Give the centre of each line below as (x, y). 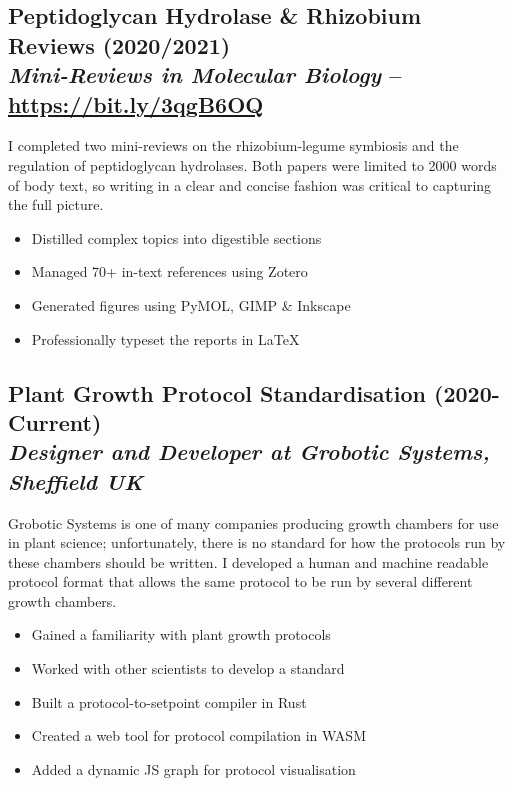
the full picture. (56, 204)
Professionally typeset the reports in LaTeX (165, 338)
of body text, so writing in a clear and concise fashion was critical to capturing (250, 184)
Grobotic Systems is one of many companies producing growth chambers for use (253, 522)
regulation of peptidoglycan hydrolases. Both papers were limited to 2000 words (252, 164)
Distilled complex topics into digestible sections (176, 237)
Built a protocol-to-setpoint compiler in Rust (169, 701)
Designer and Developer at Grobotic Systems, (249, 451)
